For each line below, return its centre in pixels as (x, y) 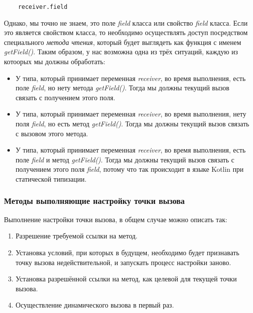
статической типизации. (51, 178)
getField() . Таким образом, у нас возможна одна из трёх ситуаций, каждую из (121, 52)
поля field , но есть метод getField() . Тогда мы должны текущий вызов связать (132, 123)
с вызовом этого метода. (52, 133)
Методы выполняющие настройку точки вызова (95, 201)
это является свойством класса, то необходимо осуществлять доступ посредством (126, 32)
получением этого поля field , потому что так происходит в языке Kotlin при (129, 169)
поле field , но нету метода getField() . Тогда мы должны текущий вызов (122, 88)
